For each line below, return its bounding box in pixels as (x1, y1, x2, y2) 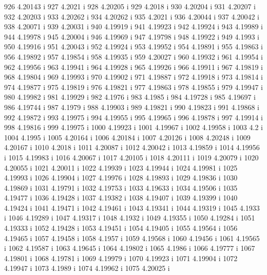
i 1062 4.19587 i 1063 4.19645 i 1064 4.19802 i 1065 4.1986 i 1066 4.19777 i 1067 (4, 243, 255, 253)
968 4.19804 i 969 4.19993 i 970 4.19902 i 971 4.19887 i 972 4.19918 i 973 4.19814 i (4, 71, 263, 82)
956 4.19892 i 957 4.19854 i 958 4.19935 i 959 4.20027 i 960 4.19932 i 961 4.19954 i (4, 51, 263, 62)
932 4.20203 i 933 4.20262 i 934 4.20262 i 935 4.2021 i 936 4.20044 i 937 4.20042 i (4, 11, 259, 22)
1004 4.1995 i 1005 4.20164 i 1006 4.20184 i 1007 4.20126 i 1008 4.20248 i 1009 (4, 132, 251, 142)
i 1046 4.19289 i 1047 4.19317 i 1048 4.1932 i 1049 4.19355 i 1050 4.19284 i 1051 (4, 212, 255, 223)
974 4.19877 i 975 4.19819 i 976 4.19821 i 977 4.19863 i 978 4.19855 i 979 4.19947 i (4, 81, 263, 92)
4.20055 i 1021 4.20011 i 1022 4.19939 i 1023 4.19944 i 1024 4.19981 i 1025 (4, 162, 238, 173)
